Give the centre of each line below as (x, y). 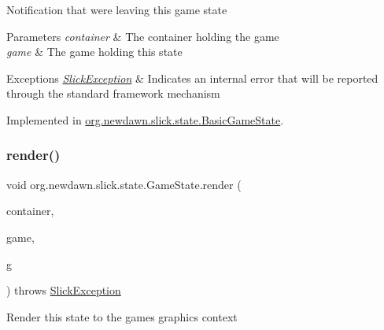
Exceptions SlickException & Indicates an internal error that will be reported (192, 78)
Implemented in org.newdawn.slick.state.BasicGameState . (145, 119)
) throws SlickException (64, 290)
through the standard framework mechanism (113, 93)
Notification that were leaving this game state (117, 9)
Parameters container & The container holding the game (143, 36)
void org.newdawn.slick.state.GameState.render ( (124, 184)
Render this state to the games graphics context (122, 316)
